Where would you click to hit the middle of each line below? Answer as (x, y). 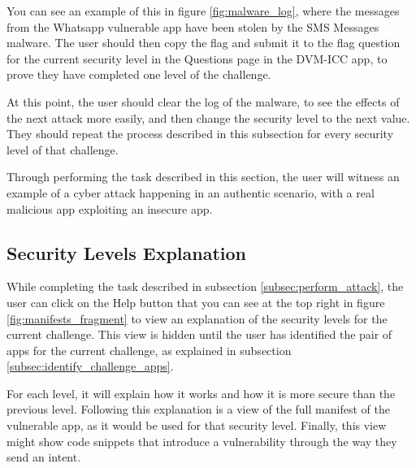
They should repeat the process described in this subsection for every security (200, 134)
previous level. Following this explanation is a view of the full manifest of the (198, 409)
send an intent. (44, 457)
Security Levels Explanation (127, 252)
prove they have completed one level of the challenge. (139, 74)
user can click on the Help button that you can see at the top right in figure (196, 302)
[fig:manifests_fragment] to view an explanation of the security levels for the (197, 318)
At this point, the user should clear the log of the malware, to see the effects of (203, 101)
